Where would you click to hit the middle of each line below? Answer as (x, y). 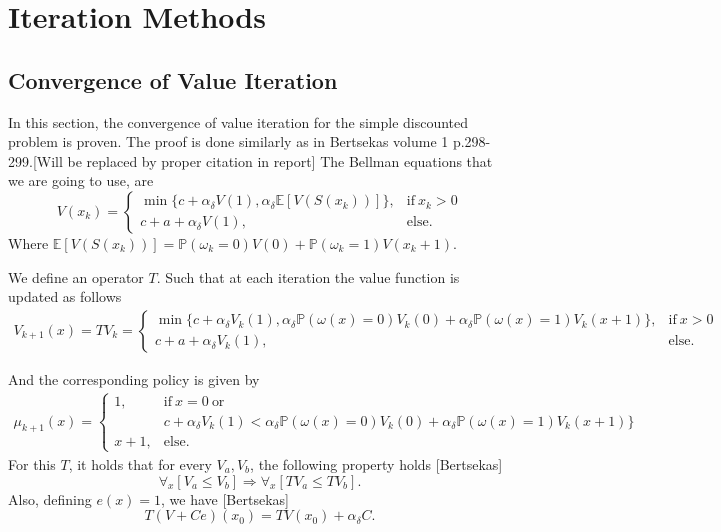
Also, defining (50, 498)
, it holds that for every (140, 463)
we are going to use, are (81, 180)
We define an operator (76, 276)
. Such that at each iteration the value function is (308, 276)
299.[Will (35, 160)
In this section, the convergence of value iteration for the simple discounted (238, 121)
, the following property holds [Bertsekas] (376, 463)
